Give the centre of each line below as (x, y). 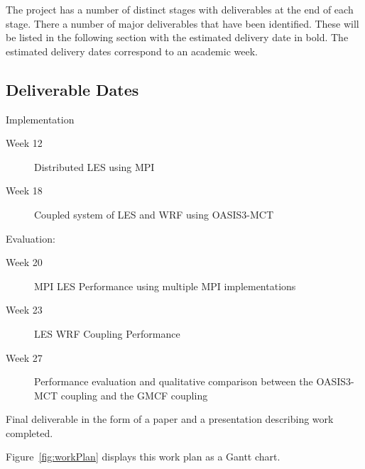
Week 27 (24, 357)
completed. (29, 432)
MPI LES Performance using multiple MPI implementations (165, 286)
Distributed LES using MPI (94, 166)
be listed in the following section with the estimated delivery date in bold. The (177, 37)
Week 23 (24, 310)
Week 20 (24, 262)
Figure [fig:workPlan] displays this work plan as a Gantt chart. (143, 457)
